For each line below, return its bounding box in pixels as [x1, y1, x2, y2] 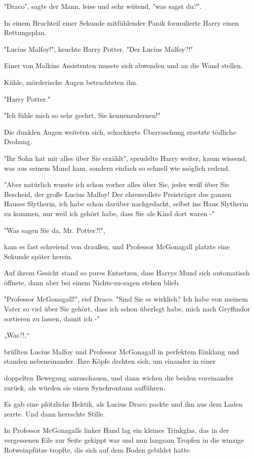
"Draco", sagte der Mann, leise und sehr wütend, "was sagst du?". [4, 1, 202, 11]
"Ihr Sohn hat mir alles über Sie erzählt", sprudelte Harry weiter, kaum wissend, [4, 153, 247, 163]
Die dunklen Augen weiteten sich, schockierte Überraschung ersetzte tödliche [4, 126, 236, 137]
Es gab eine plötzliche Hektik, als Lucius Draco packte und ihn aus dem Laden [4, 399, 243, 409]
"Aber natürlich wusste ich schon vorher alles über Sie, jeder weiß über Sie [4, 179, 229, 190]
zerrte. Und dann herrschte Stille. [4, 408, 105, 419]
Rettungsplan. [4, 27, 46, 38]
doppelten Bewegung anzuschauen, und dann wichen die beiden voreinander [4, 373, 234, 383]
